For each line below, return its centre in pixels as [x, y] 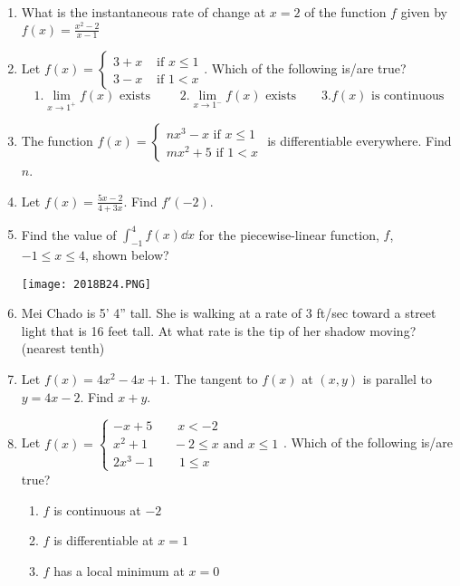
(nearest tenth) [63, 348]
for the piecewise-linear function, [289, 234]
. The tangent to [212, 379]
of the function [345, 12]
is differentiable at [104, 540]
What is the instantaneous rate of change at [144, 12]
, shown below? [127, 254]
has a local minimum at [119, 570]
